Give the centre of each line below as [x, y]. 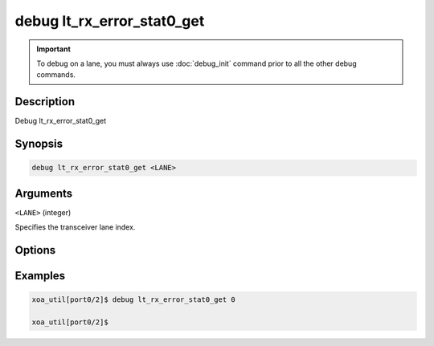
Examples [40, 276]
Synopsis [39, 144]
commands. [56, 75]
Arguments [44, 193]
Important [54, 49]
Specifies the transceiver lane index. [75, 227]
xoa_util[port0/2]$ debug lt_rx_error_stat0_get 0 [134, 300]
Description [45, 102]
